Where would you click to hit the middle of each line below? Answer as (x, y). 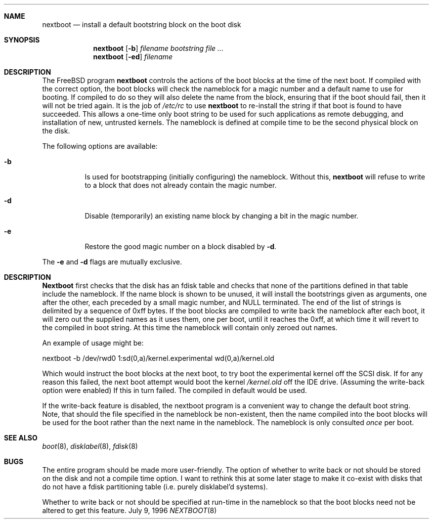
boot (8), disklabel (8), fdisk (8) (90, 446)
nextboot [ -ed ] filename (133, 57)
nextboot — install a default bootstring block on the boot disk (142, 24)
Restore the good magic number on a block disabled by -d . (181, 246)
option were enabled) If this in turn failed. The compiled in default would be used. (174, 390)
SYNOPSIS (22, 40)
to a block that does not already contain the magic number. (181, 185)
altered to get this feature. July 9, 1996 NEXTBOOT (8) (130, 510)
